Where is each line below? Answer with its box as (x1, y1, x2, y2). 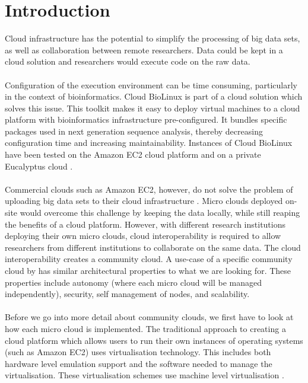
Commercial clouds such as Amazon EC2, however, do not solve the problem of (5, 183, 293, 195)
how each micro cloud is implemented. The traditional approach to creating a (5, 322, 286, 334)
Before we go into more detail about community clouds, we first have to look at (5, 311, 294, 323)
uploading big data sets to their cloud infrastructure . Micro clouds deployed (5, 194, 283, 207)
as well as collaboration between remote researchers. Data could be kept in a (5, 43, 283, 56)
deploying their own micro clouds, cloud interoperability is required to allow (5, 229, 281, 242)
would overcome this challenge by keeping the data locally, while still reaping (20, 206, 300, 219)
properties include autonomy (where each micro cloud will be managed (5, 276, 262, 288)
